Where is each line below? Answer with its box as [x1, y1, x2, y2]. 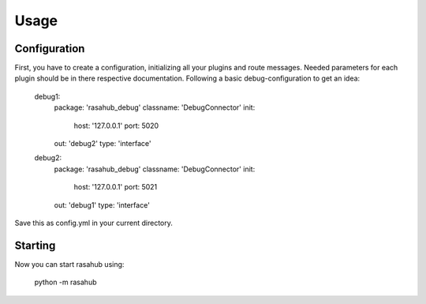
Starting [14, 238, 56, 252]
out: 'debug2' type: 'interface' [54, 139, 151, 148]
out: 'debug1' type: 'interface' [54, 200, 150, 209]
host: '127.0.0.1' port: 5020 [73, 121, 159, 130]
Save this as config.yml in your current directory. [14, 218, 174, 227]
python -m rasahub [34, 277, 97, 287]
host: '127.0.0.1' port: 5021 [73, 182, 158, 192]
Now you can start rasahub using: [14, 259, 125, 268]
